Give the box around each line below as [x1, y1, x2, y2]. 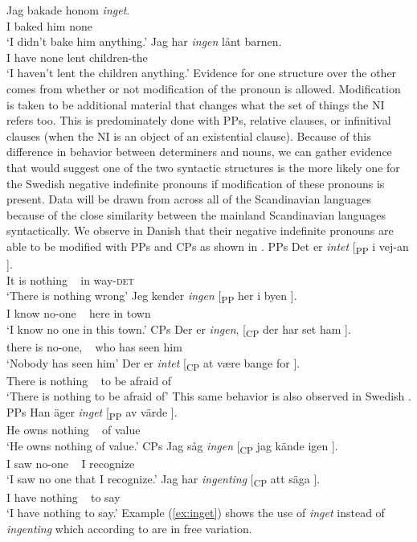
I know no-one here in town [6, 305, 151, 322]
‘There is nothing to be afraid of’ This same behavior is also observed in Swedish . [6, 388, 411, 404]
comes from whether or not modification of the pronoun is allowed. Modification [6, 80, 401, 96]
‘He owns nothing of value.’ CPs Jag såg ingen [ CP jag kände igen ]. [6, 437, 338, 456]
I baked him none [6, 17, 92, 34]
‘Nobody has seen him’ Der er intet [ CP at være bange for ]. [6, 354, 300, 373]
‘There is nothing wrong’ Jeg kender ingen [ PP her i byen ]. [6, 287, 297, 306]
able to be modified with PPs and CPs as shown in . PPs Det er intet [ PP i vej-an [6, 237, 409, 257]
